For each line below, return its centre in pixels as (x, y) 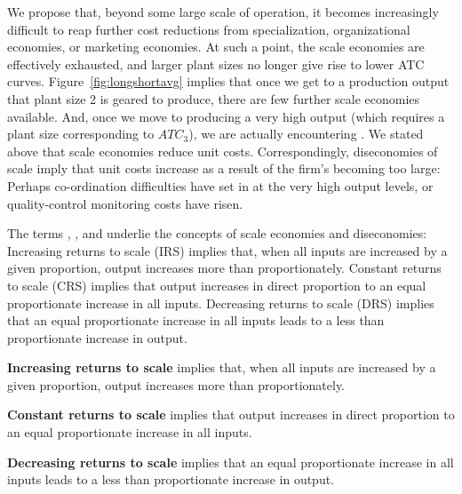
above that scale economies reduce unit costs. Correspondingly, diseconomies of (223, 151)
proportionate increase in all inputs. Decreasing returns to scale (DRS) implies (221, 303)
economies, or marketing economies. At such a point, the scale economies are (216, 47)
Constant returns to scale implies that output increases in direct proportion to (231, 414)
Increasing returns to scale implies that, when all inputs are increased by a (222, 367)
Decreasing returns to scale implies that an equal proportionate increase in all (231, 462)
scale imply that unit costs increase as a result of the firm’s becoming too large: (224, 168)
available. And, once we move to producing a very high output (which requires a (226, 116)
